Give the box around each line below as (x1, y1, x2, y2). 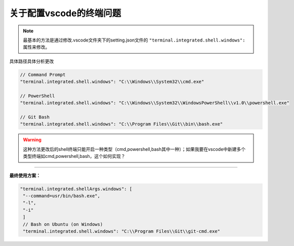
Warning (23, 137, 41, 143)
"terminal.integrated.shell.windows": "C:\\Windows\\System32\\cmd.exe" (20, 79, 204, 85)
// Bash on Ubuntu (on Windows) (23, 221, 103, 227)
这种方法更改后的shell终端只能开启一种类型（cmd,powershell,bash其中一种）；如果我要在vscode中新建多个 (23, 146, 246, 152)
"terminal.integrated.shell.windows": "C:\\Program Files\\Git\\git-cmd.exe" (23, 228, 220, 234)
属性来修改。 (23, 44, 50, 50)
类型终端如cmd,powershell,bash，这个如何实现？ (23, 153, 126, 159)
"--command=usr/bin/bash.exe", (23, 193, 101, 198)
